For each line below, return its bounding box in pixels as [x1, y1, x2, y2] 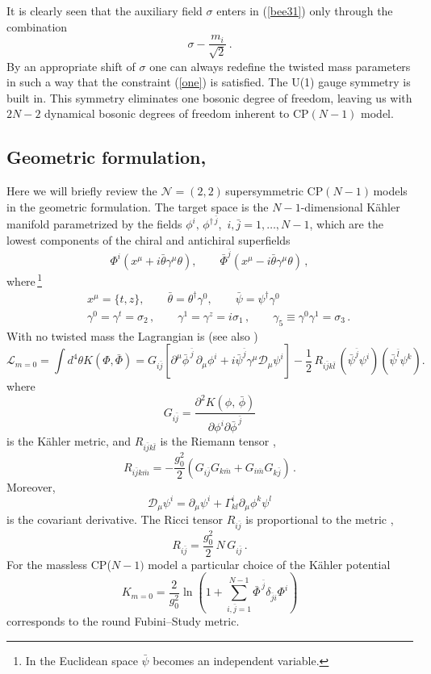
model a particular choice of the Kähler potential [148, 555, 391, 572]
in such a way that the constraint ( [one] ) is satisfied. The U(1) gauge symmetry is [6, 73, 411, 90]
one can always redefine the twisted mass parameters [149, 57, 411, 74]
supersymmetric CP [225, 182, 324, 199]
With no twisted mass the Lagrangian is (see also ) [6, 327, 258, 344]
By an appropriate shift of [6, 57, 136, 74]
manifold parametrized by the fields [6, 216, 182, 232]
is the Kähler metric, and [6, 433, 132, 450]
